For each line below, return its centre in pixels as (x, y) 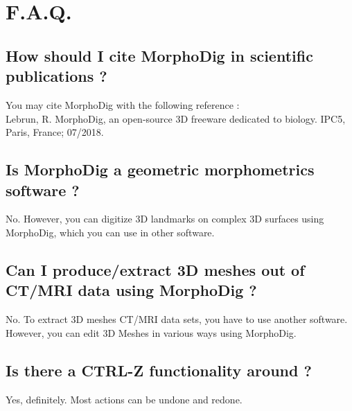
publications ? (56, 76)
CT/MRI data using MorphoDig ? (131, 290)
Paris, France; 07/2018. (55, 132)
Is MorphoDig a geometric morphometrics (160, 169)
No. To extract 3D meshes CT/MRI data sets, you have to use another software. (177, 319)
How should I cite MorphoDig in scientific (159, 55)
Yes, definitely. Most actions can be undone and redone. (124, 399)
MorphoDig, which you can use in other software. (110, 232)
